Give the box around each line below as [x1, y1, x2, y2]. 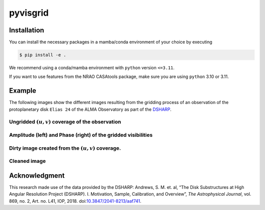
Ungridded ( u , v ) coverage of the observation [9, 118, 121, 125]
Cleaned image [9, 157, 46, 164]
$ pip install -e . [19, 52, 66, 58]
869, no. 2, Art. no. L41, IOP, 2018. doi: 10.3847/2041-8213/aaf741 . [9, 198, 142, 204]
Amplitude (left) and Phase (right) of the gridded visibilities [9, 131, 153, 138]
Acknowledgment [9, 171, 65, 180]
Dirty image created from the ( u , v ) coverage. [9, 145, 121, 152]
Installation [9, 26, 44, 34]
